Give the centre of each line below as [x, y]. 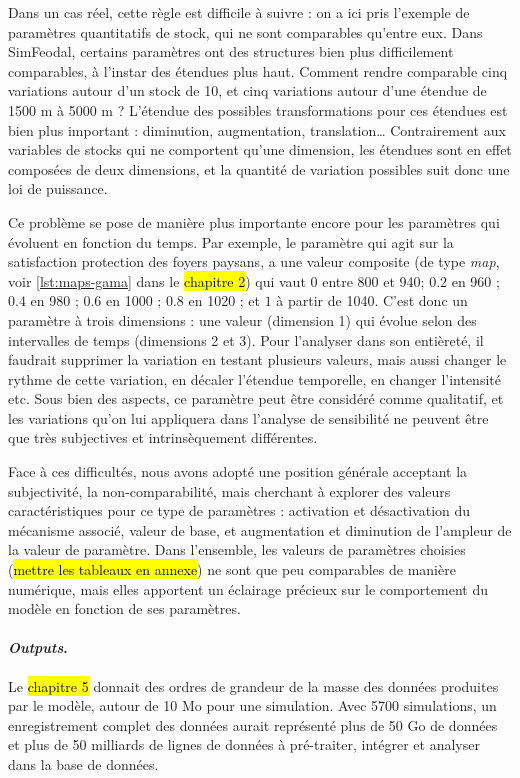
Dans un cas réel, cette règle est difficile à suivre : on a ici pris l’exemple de [239, 12]
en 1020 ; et [224, 300]
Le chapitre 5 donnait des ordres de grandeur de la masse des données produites [253, 685]
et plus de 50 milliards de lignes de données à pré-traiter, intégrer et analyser [244, 744]
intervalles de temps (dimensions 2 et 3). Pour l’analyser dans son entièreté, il [246, 339]
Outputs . [38, 647]
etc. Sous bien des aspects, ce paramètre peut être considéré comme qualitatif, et [256, 398]
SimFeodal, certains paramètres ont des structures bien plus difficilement [231, 51]
